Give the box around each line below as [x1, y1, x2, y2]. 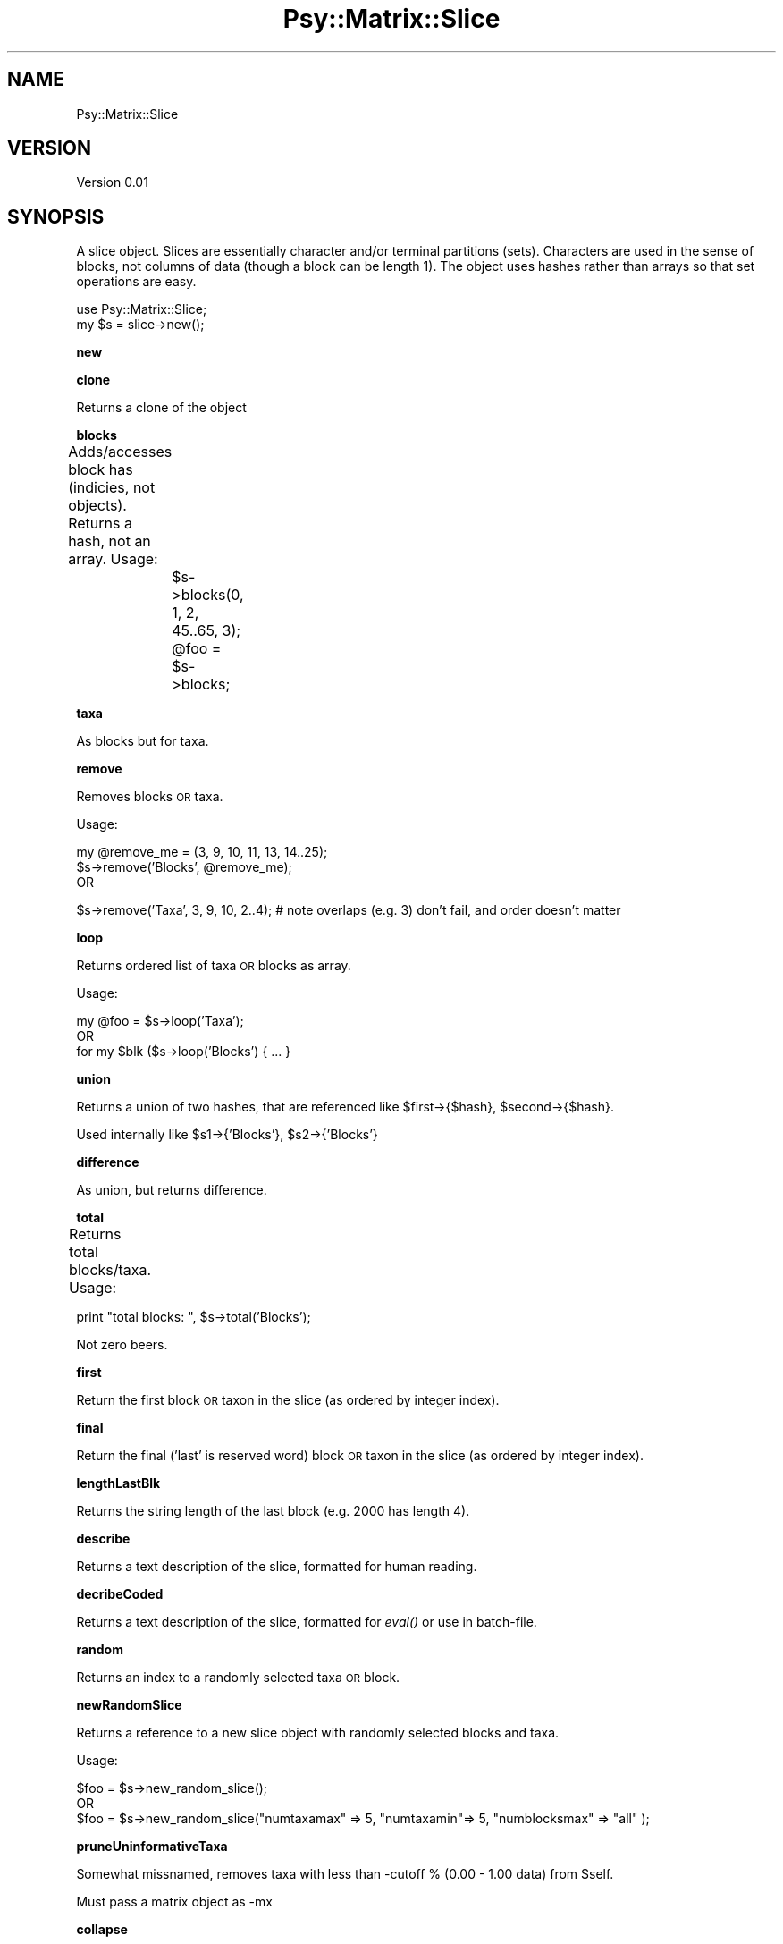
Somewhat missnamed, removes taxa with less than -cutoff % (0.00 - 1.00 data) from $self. [76, 1866, 614, 1882]
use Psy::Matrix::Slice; [76, 301, 207, 317]
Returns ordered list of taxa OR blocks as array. [76, 958, 351, 974]
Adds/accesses [68, 443, 173, 461]
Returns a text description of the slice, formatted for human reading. [76, 1559, 477, 1575]
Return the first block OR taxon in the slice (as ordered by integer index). [76, 1392, 500, 1408]
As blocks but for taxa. [76, 733, 209, 749]
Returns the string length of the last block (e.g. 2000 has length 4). [76, 1503, 470, 1519]
